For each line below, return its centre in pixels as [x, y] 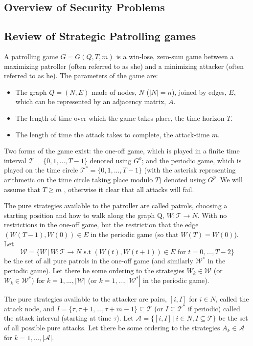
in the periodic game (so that [135, 234]
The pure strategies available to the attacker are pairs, [85, 299]
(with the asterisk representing [190, 170]
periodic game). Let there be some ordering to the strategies [94, 270]
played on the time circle [41, 170]
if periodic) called [214, 308]
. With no [212, 215]
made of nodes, [114, 92]
